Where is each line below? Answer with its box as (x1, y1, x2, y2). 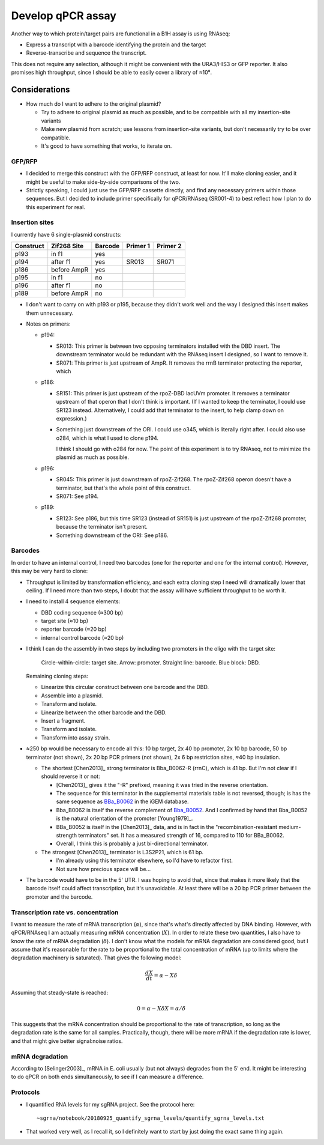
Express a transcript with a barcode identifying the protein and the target (26, 41, 206, 48)
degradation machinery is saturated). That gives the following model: (11, 954, 182, 961)
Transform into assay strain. (41, 733, 110, 741)
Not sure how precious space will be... (56, 865, 151, 872)
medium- (278, 823, 301, 830)
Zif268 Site (51, 242, 84, 251)
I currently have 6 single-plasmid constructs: (11, 231, 122, 238)
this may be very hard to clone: (11, 568, 88, 575)
